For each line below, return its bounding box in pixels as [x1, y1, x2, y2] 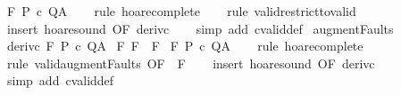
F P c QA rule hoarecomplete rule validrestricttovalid [6, 2, 356, 20]
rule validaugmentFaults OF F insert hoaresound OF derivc [6, 53, 375, 72]
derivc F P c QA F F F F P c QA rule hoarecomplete [6, 36, 363, 55]
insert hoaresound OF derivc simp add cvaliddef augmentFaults [6, 19, 394, 37]
